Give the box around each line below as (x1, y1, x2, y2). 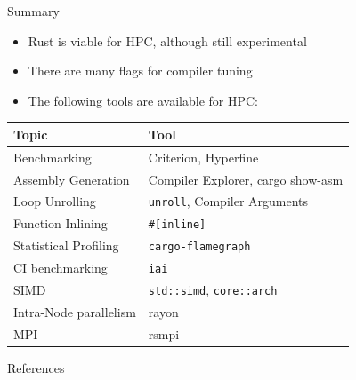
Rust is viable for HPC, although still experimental (28, 31, 307, 50)
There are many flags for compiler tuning (28, 61, 253, 80)
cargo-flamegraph (148, 241, 251, 254)
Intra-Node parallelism (13, 302, 136, 321)
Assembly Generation (13, 170, 130, 188)
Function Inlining (13, 214, 108, 233)
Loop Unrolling (13, 192, 96, 210)
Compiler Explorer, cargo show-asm (148, 170, 344, 188)
